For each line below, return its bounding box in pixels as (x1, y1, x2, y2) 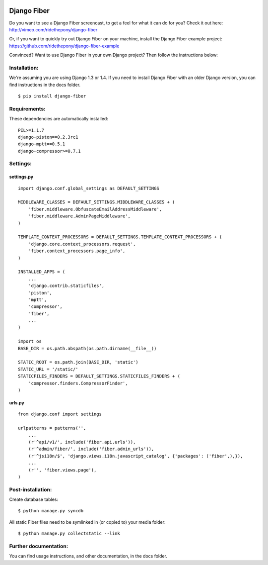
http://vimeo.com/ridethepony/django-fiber (9, 26, 98, 32)
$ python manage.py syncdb (18, 508, 84, 514)
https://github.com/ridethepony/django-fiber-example (9, 43, 120, 49)
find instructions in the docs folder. (9, 82, 81, 88)
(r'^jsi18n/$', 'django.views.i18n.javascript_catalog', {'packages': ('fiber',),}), (28, 453, 243, 459)
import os (18, 339, 42, 344)
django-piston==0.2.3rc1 (18, 134, 78, 140)
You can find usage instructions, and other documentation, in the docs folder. (9, 553, 167, 559)
